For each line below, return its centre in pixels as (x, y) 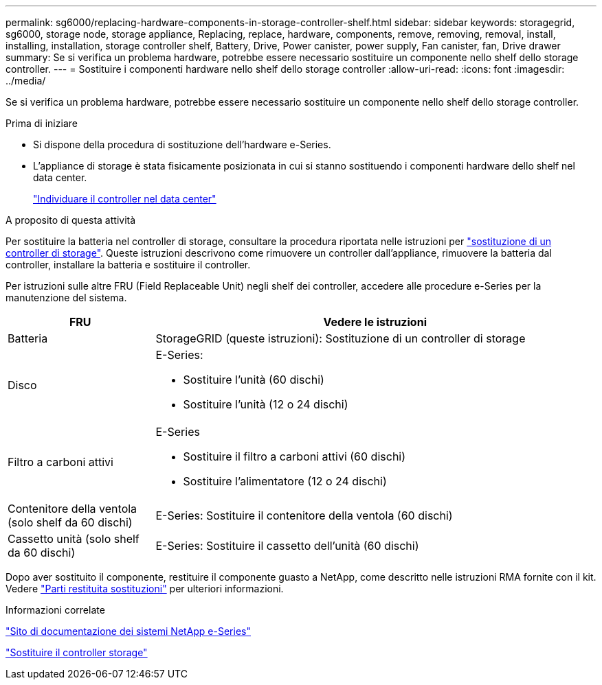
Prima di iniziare (42, 123)
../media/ (26, 81)
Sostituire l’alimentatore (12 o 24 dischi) (285, 481)
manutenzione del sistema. (66, 298)
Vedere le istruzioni (375, 322)
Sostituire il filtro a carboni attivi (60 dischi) (294, 456)
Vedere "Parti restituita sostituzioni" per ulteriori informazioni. (145, 589)
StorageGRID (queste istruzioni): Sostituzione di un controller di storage (341, 338)
